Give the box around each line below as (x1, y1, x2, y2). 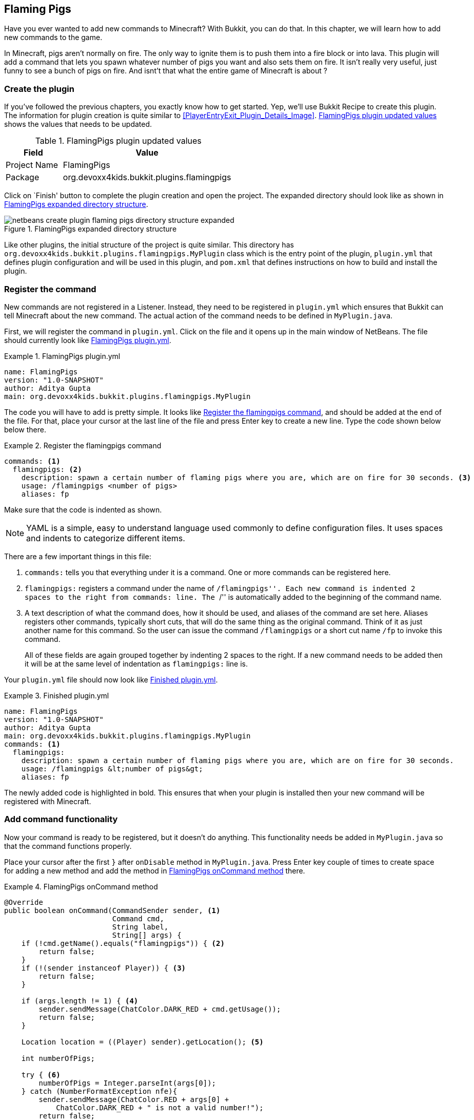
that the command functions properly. (4, 841, 132, 850)
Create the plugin (4, 83, 74, 94)
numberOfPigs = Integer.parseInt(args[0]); (38, 1078, 216, 1087)
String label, (112, 922, 169, 931)
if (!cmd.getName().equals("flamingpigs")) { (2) (21, 939, 225, 947)
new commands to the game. (4, 33, 103, 42)
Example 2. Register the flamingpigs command (4, 441, 162, 450)
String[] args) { (112, 931, 182, 939)
